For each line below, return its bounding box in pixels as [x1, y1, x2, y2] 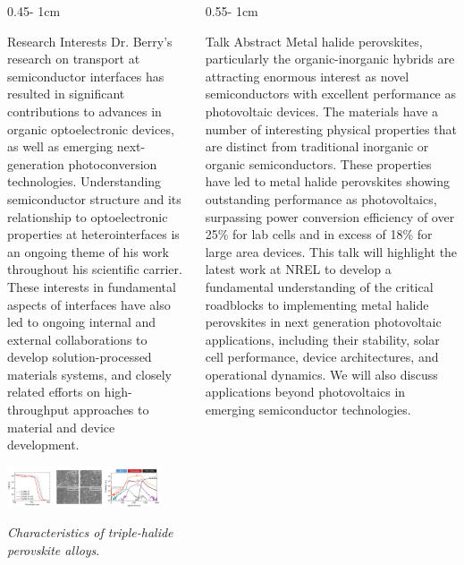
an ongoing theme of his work [7, 242, 169, 261]
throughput [7, 400, 70, 419]
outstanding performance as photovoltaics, [205, 189, 437, 208]
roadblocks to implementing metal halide [205, 295, 429, 313]
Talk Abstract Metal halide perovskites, [205, 31, 423, 50]
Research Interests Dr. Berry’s [7, 31, 173, 50]
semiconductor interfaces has [7, 66, 165, 85]
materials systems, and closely [7, 364, 172, 383]
